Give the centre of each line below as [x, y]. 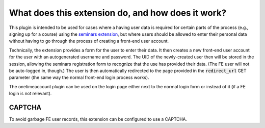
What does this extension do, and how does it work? [118, 13]
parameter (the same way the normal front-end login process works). [79, 77]
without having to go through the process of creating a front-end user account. [89, 41]
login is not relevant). [30, 94]
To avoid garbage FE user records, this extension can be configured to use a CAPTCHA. [98, 119]
